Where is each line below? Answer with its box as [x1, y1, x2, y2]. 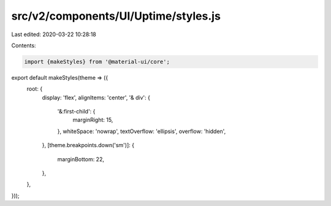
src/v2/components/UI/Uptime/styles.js [11, 9, 221, 23]
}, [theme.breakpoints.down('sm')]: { [42, 142, 135, 149]
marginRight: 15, [72, 116, 113, 124]
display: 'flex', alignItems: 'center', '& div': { [42, 94, 150, 101]
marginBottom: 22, [57, 155, 104, 162]
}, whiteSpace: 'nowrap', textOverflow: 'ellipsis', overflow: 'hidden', [57, 128, 226, 135]
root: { [26, 85, 43, 93]
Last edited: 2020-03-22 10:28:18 [11, 31, 96, 38]
